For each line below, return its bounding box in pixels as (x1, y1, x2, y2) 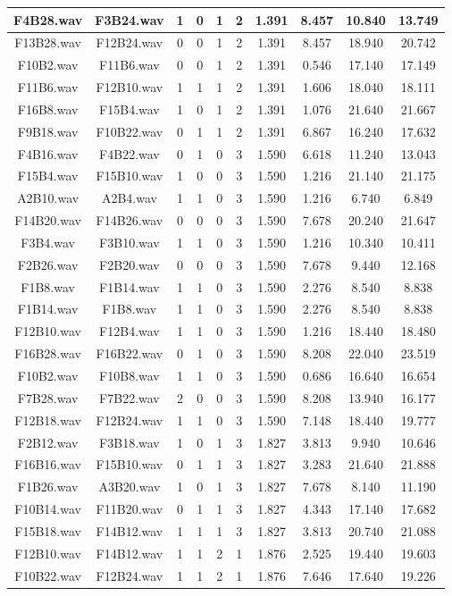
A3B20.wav (98, 477, 161, 496)
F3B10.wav (99, 232, 160, 251)
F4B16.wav (17, 144, 79, 163)
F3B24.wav (95, 10, 164, 29)
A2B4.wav (101, 189, 157, 207)
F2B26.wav (17, 255, 79, 273)
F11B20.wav (96, 499, 163, 518)
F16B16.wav (14, 455, 81, 474)
